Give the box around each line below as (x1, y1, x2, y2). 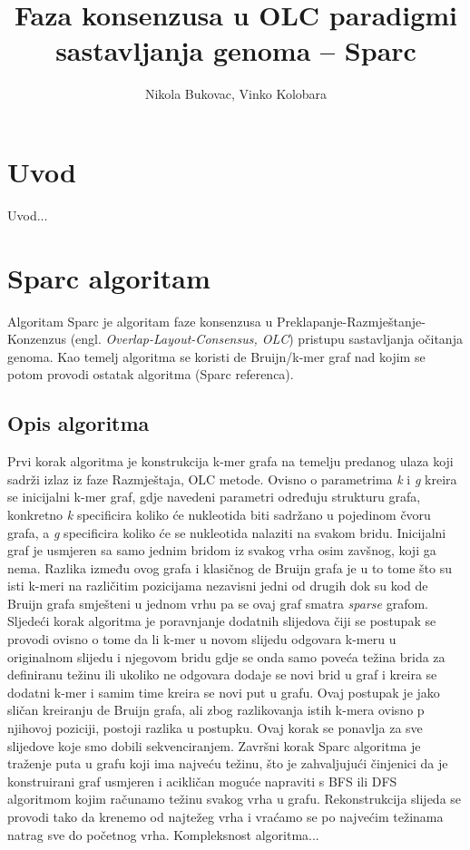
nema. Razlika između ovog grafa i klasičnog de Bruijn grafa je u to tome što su (7, 558, 452, 577)
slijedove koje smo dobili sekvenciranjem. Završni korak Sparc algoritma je (7, 736, 421, 755)
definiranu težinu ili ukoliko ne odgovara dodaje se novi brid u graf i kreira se (7, 665, 437, 684)
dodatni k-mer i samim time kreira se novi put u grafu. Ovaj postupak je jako (7, 682, 440, 701)
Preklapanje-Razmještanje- (276, 311, 426, 330)
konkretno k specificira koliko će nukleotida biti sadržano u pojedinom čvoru (7, 504, 431, 523)
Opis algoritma (7, 409, 150, 437)
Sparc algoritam (7, 259, 211, 296)
